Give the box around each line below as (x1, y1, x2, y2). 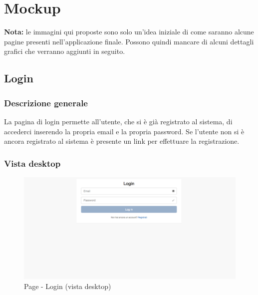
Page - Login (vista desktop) (24, 281, 111, 292)
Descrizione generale (4, 96, 88, 109)
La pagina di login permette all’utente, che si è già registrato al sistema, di (4, 116, 233, 126)
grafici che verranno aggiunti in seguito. (4, 46, 125, 56)
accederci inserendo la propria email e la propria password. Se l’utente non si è (4, 126, 245, 136)
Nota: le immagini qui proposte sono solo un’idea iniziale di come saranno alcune (4, 26, 254, 37)
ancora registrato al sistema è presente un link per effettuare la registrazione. (4, 136, 240, 146)
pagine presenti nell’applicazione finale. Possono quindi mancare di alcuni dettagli (4, 36, 254, 46)
